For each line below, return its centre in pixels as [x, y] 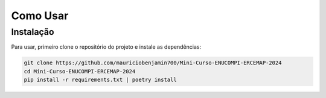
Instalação [33, 32]
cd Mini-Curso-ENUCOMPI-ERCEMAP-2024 [80, 71]
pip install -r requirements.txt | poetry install [101, 80]
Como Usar [40, 16]
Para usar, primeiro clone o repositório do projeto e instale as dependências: [106, 47]
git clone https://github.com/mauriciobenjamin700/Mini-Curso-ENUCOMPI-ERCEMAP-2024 [153, 63]
